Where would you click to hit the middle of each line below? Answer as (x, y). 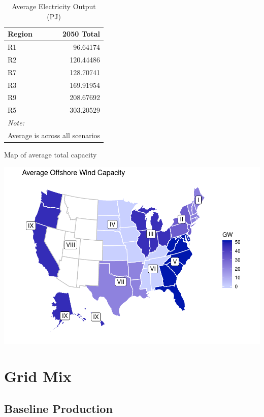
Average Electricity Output (54, 6)
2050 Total (81, 34)
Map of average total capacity (51, 155)
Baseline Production (58, 408)
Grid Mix (38, 376)
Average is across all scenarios (54, 135)
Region (20, 34)
